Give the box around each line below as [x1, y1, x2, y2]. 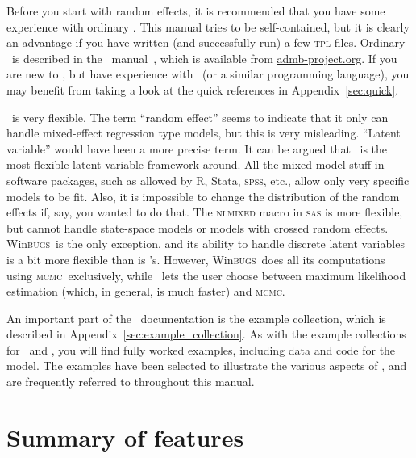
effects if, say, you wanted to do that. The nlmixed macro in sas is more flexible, [6, 204, 403, 221]
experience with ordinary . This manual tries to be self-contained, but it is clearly [6, 18, 410, 35]
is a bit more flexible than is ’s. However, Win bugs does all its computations [6, 250, 385, 267]
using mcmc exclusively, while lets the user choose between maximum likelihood [6, 267, 406, 284]
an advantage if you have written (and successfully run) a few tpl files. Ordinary [6, 34, 406, 51]
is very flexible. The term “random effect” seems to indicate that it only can [11, 108, 389, 125]
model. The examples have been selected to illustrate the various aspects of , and [6, 357, 407, 374]
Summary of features [6, 420, 244, 453]
